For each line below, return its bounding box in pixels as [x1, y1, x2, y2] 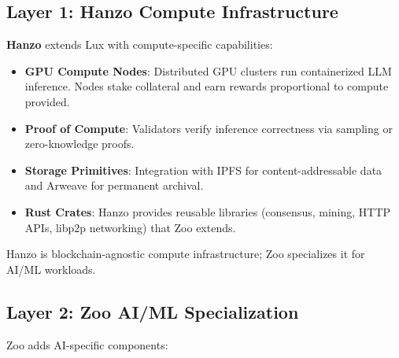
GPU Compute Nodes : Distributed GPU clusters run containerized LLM [24, 62, 392, 79]
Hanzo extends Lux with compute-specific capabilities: [6, 36, 273, 53]
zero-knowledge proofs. [24, 135, 135, 152]
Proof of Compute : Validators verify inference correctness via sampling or [24, 120, 393, 136]
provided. [24, 93, 70, 109]
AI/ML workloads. [6, 260, 96, 277]
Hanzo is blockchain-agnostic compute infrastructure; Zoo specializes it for [6, 245, 365, 262]
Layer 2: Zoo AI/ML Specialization [6, 299, 299, 323]
